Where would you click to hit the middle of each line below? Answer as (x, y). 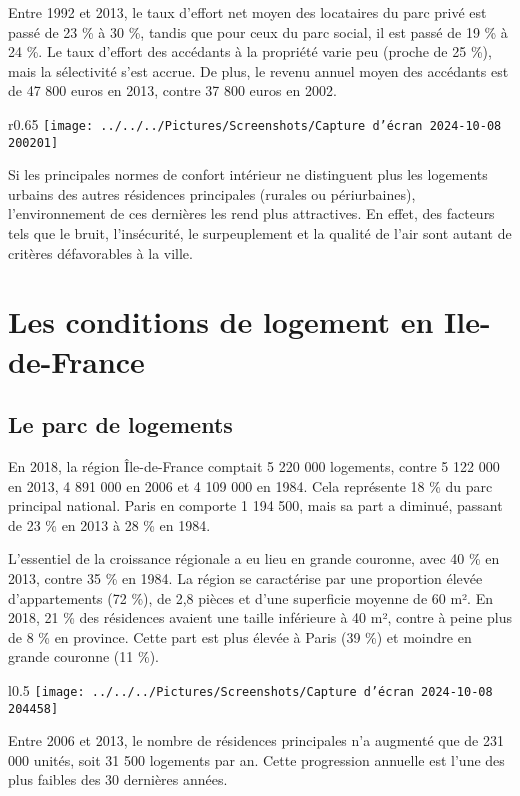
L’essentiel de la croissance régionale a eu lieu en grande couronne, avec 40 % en (254, 558)
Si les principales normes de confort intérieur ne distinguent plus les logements (248, 174)
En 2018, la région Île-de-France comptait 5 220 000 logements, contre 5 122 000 (254, 466)
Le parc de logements (120, 424)
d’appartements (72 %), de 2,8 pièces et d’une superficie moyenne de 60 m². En (250, 597)
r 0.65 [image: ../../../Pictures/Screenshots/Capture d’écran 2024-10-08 (255, 123)
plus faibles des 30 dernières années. (118, 779)
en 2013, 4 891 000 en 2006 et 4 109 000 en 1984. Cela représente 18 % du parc (250, 485)
